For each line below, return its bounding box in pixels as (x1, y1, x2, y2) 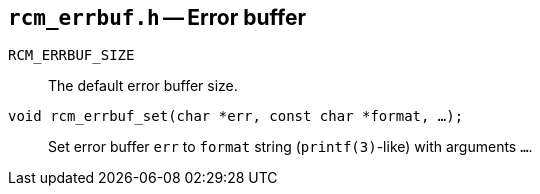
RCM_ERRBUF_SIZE (8, 47, 135, 64)
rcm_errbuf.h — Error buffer (8, 5, 306, 30)
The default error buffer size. (48, 77, 238, 95)
